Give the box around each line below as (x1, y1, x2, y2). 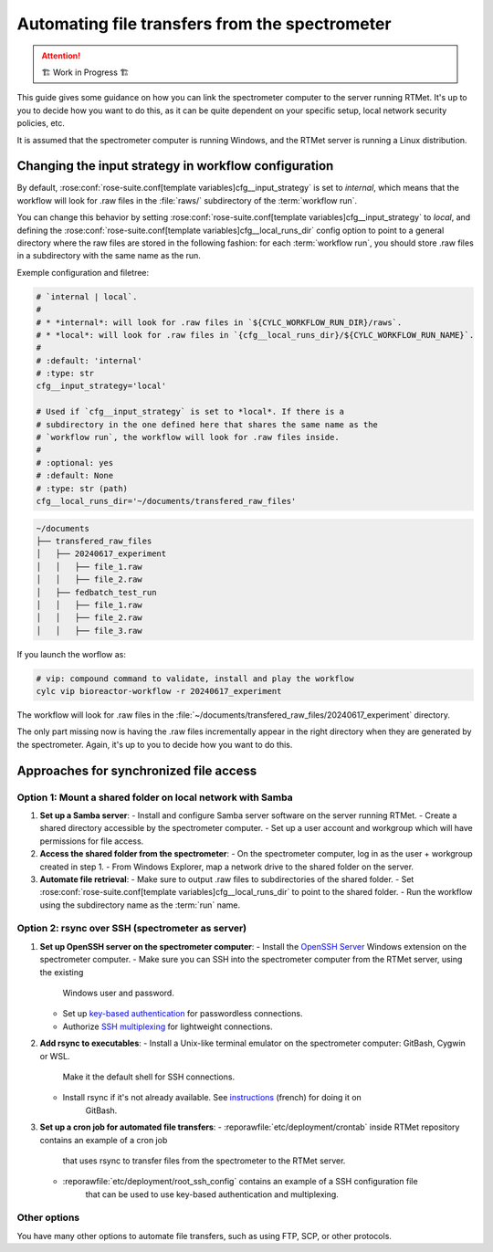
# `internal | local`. (36, 291, 138, 301)
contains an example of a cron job (39, 1134, 168, 1145)
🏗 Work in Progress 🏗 (41, 67, 130, 78)
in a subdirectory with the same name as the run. (16, 250, 201, 261)
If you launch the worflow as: (16, 648, 127, 659)
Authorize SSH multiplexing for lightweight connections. (62, 1021, 273, 1032)
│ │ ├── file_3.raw (36, 626, 143, 636)
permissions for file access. (39, 836, 144, 847)
